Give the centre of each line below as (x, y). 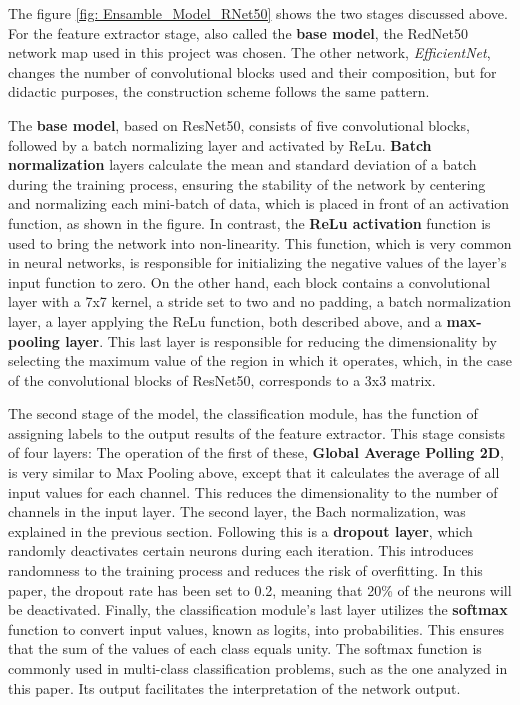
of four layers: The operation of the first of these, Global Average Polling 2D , (256, 452)
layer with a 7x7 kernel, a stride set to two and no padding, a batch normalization (260, 301)
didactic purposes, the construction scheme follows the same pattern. (219, 91)
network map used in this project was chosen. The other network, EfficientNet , (249, 52)
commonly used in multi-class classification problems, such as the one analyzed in (258, 668)
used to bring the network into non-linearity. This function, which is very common (260, 242)
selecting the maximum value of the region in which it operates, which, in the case (260, 360)
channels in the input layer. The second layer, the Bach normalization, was (237, 511)
